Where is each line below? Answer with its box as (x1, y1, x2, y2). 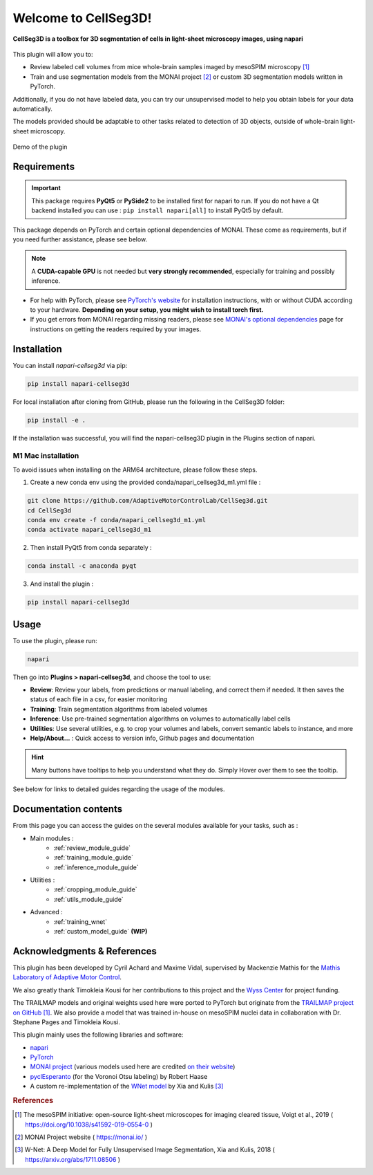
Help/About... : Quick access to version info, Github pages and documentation (30, 734, 255, 743)
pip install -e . (27, 416, 86, 424)
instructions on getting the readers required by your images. (30, 325, 202, 333)
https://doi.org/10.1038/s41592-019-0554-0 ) (25, 1120, 153, 1129)
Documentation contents (12, 803, 123, 815)
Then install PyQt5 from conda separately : (30, 544, 152, 552)
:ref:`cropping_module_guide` (53, 885, 137, 894)
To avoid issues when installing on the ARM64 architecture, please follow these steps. (12, 465, 258, 474)
